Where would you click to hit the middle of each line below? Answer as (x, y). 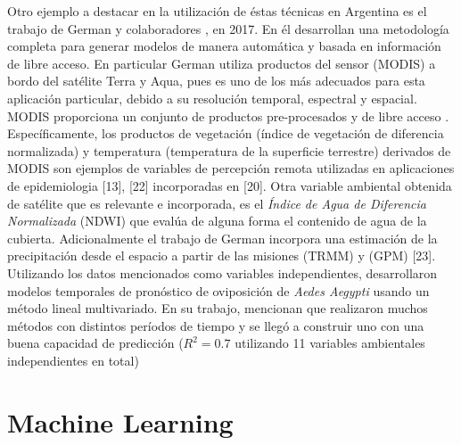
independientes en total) (73, 360)
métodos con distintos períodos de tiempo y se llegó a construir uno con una (216, 325)
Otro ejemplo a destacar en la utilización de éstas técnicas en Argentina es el (217, 11)
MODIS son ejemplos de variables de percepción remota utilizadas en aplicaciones (231, 168)
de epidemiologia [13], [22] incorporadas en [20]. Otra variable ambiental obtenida (230, 185)
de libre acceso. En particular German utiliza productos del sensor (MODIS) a (222, 63)
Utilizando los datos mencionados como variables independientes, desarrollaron (222, 272)
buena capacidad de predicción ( (95, 343)
